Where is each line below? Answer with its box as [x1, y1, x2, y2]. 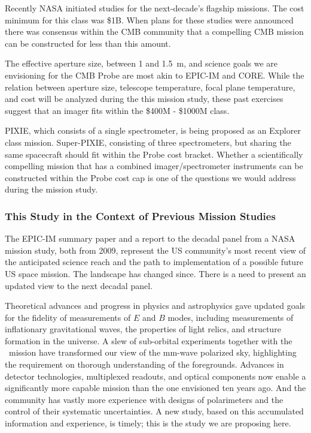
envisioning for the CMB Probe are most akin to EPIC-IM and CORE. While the [5, 68, 304, 81]
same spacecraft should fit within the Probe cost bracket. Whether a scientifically [5, 148, 303, 160]
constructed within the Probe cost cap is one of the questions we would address [5, 171, 296, 184]
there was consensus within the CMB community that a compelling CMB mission [5, 25, 304, 38]
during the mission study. [5, 183, 98, 196]
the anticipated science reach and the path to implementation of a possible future [5, 255, 303, 268]
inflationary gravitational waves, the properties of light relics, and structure [5, 323, 281, 335]
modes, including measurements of [167, 311, 294, 323]
